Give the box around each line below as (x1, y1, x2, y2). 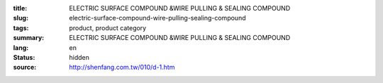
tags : (13, 23, 29, 32)
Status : (13, 53, 35, 61)
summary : (13, 34, 45, 42)
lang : (13, 43, 29, 52)
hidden (69, 53, 90, 61)
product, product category (69, 23, 147, 32)
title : (13, 4, 28, 12)
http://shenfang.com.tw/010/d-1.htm (69, 63, 175, 72)
